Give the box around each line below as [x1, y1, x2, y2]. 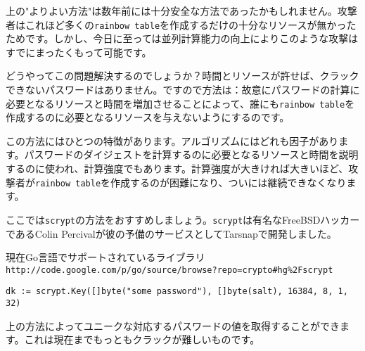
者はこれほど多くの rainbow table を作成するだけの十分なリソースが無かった [6, 17, 357, 32]
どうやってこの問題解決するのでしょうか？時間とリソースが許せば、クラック [6, 68, 359, 83]
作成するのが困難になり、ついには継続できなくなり [110, 174, 347, 189]
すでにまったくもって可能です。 [6, 44, 152, 59]
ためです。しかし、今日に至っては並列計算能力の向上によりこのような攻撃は [6, 31, 359, 46]
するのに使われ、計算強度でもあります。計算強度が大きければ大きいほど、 [6, 161, 349, 176]
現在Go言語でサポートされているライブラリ [6, 250, 205, 264]
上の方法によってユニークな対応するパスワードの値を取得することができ [6, 318, 340, 333]
